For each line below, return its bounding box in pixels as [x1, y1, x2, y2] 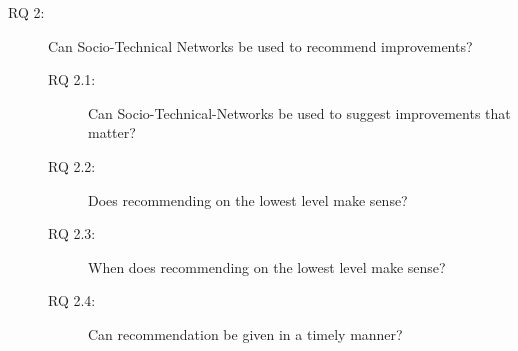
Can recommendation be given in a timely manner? [88, 323, 403, 344]
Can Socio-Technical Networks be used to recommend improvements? [48, 35, 473, 56]
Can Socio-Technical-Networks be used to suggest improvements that [88, 102, 511, 123]
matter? [88, 122, 136, 143]
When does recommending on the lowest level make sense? [88, 256, 446, 277]
